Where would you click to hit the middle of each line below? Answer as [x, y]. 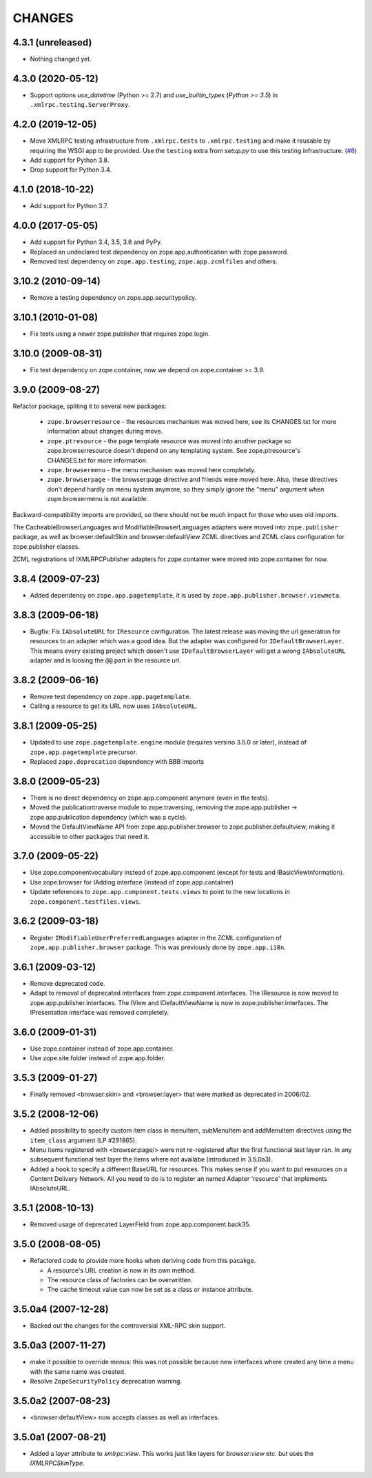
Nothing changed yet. [61, 59]
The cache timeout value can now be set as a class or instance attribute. [150, 1290]
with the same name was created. [78, 1371]
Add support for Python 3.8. [70, 160]
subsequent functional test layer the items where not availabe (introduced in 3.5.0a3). [152, 1160]
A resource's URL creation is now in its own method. [121, 1270]
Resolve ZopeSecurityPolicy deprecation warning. [106, 1381]
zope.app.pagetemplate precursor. [84, 752]
